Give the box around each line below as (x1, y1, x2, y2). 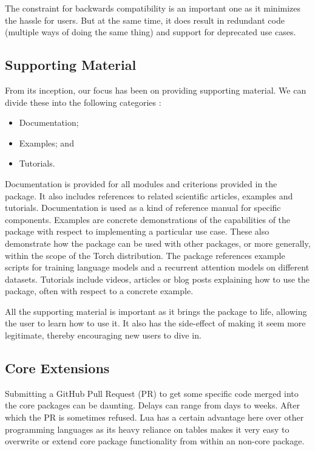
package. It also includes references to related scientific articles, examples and (5, 189, 293, 202)
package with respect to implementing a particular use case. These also (5, 225, 269, 238)
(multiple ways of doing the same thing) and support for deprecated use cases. (5, 26, 296, 38)
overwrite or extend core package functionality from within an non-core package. (5, 435, 305, 447)
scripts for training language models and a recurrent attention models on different (5, 261, 310, 274)
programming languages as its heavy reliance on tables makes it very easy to (5, 422, 290, 435)
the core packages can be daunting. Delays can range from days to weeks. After (5, 399, 300, 411)
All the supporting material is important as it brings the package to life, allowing (5, 305, 307, 317)
